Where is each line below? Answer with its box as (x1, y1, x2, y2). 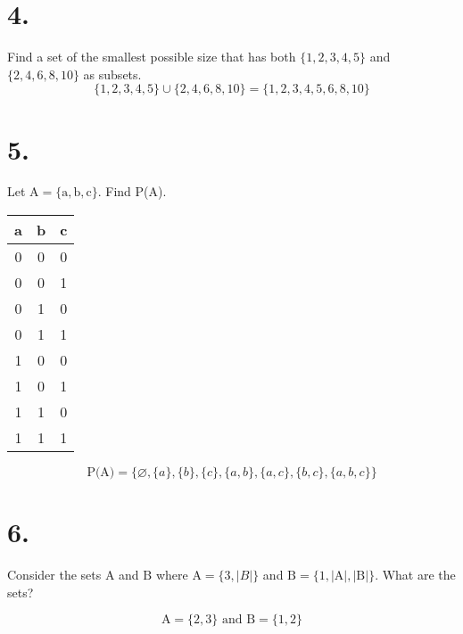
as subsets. (83, 64, 142, 83)
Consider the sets (7, 565, 102, 584)
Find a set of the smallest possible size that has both (7, 47, 296, 66)
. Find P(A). (97, 182, 167, 201)
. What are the (375, 565, 456, 584)
